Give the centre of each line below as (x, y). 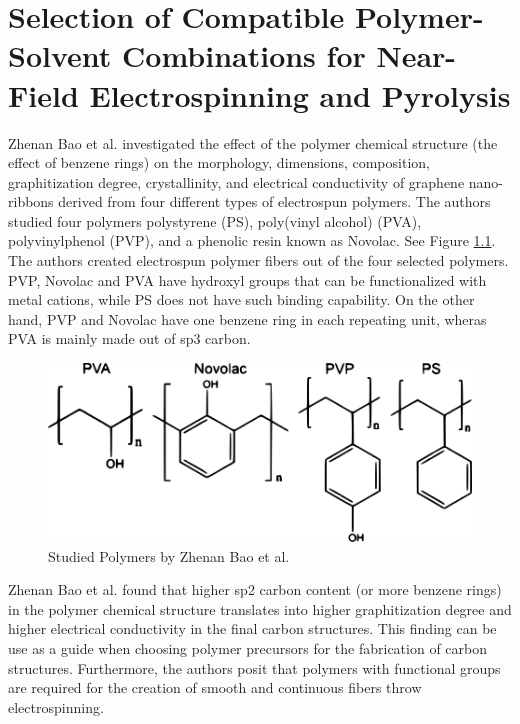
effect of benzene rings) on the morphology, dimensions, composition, (219, 162)
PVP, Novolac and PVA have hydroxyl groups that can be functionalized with (247, 279)
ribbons (31, 201)
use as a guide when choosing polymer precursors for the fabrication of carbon (248, 647)
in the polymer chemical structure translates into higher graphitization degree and (260, 608)
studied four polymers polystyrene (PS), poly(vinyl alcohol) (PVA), (215, 220)
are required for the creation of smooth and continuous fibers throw (215, 687)
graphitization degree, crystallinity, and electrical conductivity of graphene (236, 181)
